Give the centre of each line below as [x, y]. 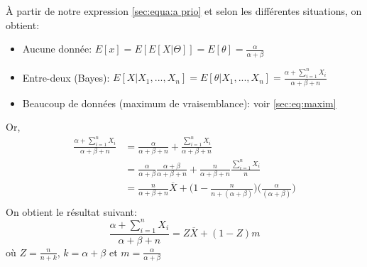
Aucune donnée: [57, 49]
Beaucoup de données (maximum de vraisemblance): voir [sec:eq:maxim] [179, 103]
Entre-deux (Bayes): [66, 77]
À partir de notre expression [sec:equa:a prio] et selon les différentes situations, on [184, 11]
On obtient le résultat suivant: [71, 211]
